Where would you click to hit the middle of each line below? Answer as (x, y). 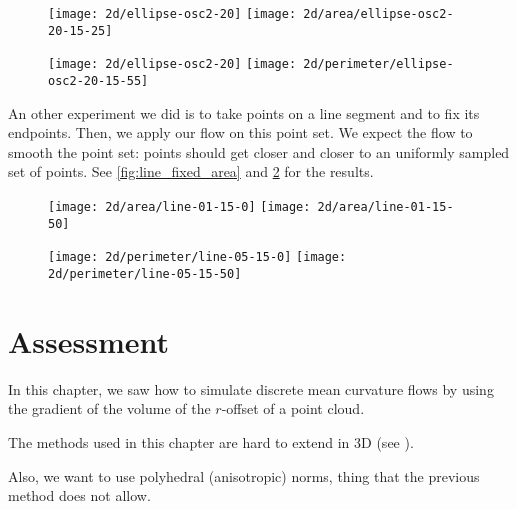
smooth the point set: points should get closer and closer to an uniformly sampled (259, 151)
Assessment (89, 340)
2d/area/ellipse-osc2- (378, 14)
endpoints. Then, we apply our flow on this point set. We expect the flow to (240, 132)
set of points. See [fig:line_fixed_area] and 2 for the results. (191, 171)
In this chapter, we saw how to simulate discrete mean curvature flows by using (251, 388)
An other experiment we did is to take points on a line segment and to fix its (244, 112)
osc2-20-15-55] (98, 80)
